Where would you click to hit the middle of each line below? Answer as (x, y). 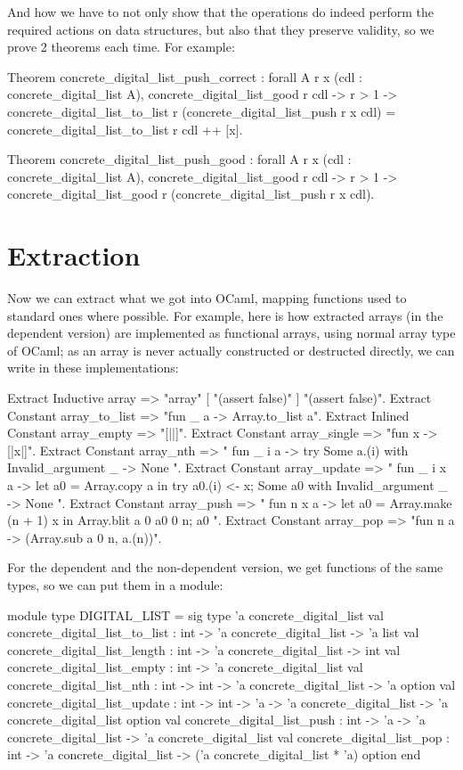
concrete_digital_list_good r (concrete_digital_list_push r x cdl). (191, 194)
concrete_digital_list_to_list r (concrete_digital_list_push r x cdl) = (202, 111)
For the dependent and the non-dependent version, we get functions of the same (225, 567)
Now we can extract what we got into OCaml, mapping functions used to (207, 298)
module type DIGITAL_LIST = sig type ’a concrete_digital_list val (195, 614)
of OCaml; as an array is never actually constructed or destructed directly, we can (231, 350)
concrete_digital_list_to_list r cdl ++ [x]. (125, 129)
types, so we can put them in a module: (115, 584)
